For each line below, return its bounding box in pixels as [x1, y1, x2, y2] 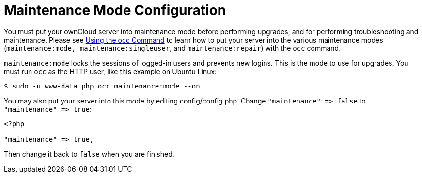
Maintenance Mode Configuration [4, 2, 226, 18]
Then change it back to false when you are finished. [4, 149, 174, 158]
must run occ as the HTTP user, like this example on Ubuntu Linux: [4, 67, 217, 75]
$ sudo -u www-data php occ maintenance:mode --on [4, 82, 200, 90]
